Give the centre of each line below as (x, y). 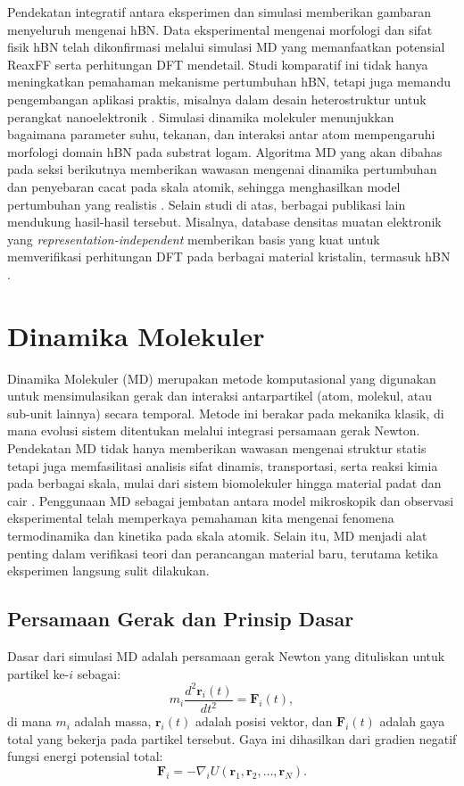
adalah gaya (412, 721)
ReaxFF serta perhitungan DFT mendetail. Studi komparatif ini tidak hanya (218, 64)
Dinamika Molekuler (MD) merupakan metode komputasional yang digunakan (222, 378)
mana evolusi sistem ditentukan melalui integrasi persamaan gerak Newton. (214, 430)
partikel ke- (38, 673)
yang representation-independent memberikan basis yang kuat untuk (194, 239)
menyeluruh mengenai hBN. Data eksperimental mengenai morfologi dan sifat (220, 29)
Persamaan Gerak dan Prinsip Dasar (181, 619)
